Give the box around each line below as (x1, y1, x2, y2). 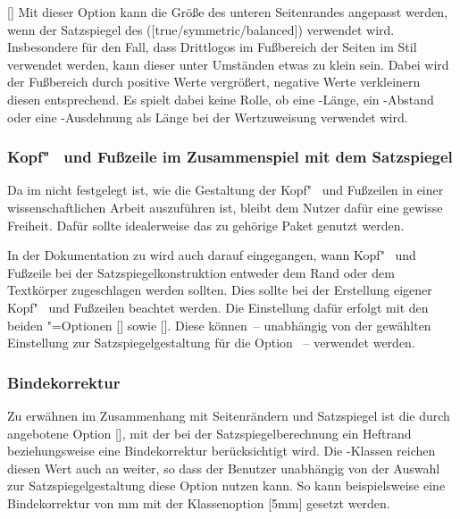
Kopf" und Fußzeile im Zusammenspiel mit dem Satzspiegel (7, 146, 453, 168)
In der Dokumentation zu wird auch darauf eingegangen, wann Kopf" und (7, 246, 416, 264)
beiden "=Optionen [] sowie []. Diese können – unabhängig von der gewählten (7, 315, 431, 334)
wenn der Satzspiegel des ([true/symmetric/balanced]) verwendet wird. (7, 20, 395, 38)
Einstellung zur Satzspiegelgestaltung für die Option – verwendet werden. (7, 333, 415, 352)
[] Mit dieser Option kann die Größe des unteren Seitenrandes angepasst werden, (7, 3, 448, 21)
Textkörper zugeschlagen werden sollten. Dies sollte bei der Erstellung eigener (7, 280, 432, 299)
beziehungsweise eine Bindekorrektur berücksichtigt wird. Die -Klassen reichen (7, 441, 436, 460)
